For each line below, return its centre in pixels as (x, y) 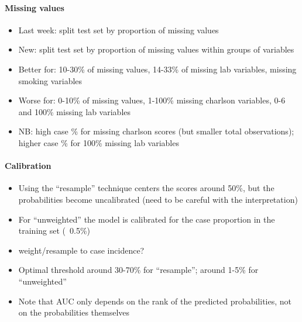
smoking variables (50, 80)
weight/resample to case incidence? (81, 250)
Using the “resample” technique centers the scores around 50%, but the (146, 188)
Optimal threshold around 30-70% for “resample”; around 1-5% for (138, 270)
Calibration (28, 166)
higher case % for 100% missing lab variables (99, 142)
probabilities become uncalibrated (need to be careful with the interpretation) (158, 199)
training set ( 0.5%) (54, 231)
